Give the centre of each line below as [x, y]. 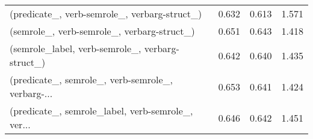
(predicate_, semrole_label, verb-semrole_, [101, 111]
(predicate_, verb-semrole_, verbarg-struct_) [106, 13]
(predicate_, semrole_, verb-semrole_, [91, 79]
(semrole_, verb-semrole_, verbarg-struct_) [102, 31]
